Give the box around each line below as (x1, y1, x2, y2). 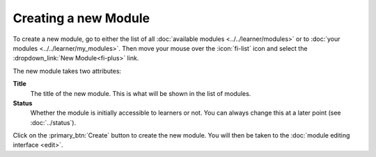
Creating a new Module (13, 10, 150, 26)
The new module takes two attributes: (13, 67, 122, 75)
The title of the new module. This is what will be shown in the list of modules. (30, 89, 251, 97)
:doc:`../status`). (30, 118, 77, 126)
